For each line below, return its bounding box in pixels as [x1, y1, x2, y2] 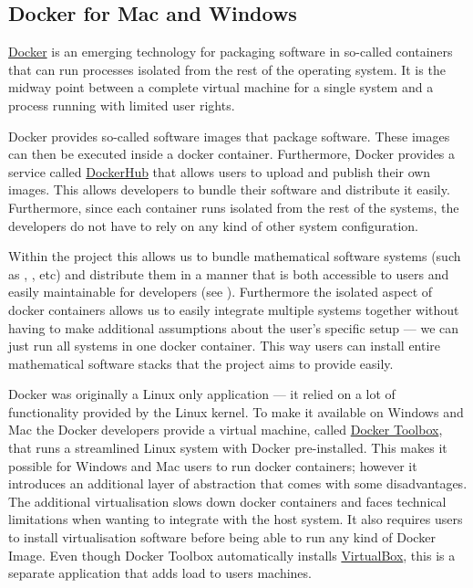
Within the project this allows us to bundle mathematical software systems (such [8, 247, 461, 266]
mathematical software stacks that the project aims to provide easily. [8, 353, 394, 373]
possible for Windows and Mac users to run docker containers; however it [8, 456, 417, 475]
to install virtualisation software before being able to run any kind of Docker [8, 528, 436, 547]
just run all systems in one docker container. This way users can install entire [8, 336, 441, 355]
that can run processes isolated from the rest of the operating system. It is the [8, 59, 446, 79]
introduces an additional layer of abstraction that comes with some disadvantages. [8, 474, 468, 493]
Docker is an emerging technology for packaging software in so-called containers [8, 42, 453, 61]
